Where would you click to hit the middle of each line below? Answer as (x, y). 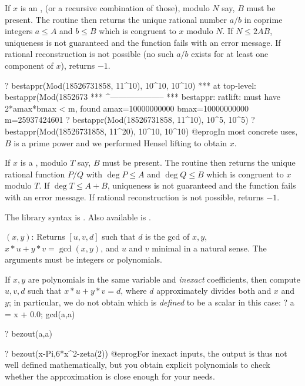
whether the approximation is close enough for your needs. (110, 376)
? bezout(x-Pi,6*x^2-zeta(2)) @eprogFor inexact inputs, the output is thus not (146, 353)
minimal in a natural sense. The (209, 248)
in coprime (263, 19)
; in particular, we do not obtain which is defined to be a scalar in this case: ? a (151, 302)
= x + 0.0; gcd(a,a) (40, 313)
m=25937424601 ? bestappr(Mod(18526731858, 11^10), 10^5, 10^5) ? (130, 120)
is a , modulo (44, 162)
